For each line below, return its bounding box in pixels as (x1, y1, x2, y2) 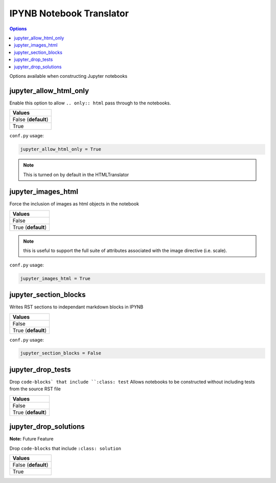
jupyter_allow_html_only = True (20, 146, 102, 152)
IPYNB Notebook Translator (9, 8, 129, 19)
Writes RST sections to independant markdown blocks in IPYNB (9, 304, 144, 310)
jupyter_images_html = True (20, 276, 90, 281)
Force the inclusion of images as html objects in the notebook (9, 201, 139, 207)
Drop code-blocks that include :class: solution (9, 445, 121, 451)
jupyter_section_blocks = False (20, 350, 102, 356)
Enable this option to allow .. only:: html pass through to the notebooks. (9, 100, 171, 106)
